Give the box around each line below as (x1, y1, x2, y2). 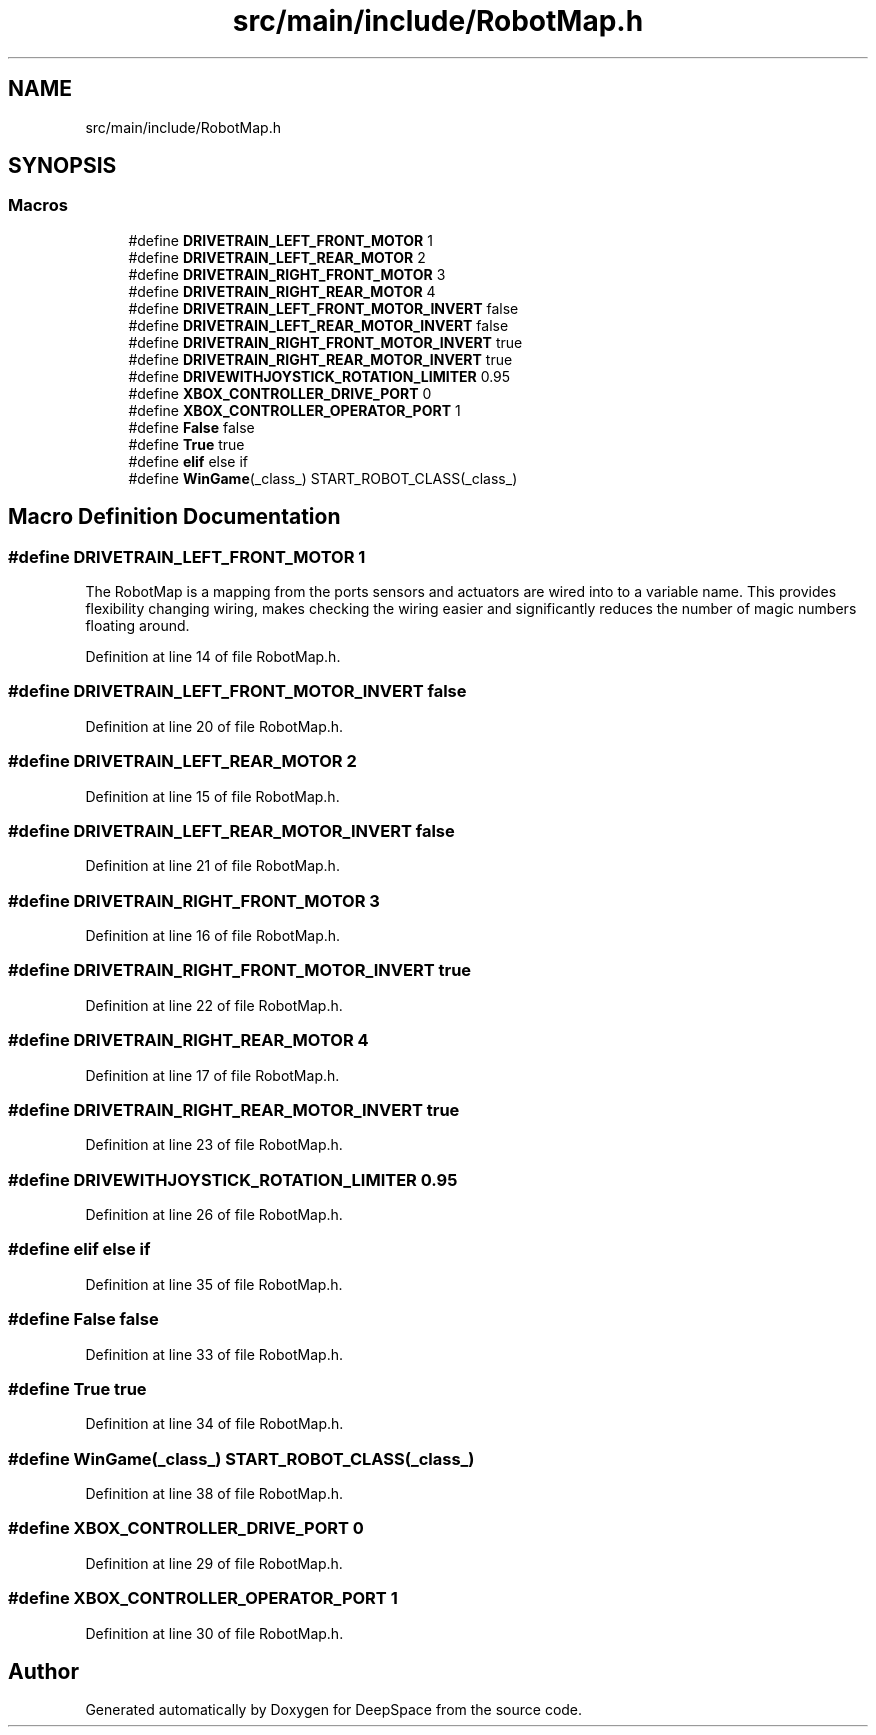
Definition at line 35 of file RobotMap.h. (85, 1275, 343, 1293)
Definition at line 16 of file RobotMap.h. (85, 927, 341, 945)
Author (8, 1658, 79, 1684)
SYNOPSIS (8, 153, 117, 179)
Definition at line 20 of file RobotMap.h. (85, 717, 344, 735)
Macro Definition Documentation (8, 504, 341, 530)
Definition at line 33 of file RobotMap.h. (85, 1345, 343, 1363)
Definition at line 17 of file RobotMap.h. (85, 1066, 340, 1084)
